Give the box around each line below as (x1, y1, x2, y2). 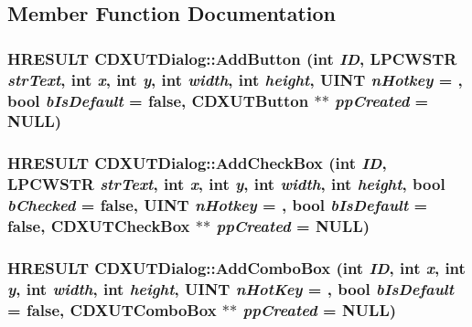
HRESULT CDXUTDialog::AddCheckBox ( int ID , (7, 152, 387, 174)
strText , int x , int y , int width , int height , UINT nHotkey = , (7, 68, 463, 90)
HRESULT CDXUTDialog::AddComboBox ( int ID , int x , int (7, 256, 466, 279)
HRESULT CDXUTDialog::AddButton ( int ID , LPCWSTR (7, 47, 457, 69)
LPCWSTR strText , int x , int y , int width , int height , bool (7, 173, 445, 195)
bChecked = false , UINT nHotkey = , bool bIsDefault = (7, 194, 428, 216)
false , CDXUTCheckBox (7, 215, 190, 237)
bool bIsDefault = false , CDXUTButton (7, 89, 309, 111)
